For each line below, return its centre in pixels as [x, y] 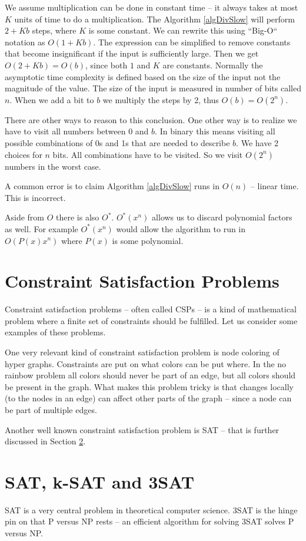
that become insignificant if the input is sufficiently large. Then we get [132, 53]
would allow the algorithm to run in [181, 228]
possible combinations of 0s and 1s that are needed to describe [117, 142]
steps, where [54, 30]
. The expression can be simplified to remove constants [192, 42]
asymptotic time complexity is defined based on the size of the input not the [143, 76]
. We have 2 [257, 142]
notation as [25, 42]
